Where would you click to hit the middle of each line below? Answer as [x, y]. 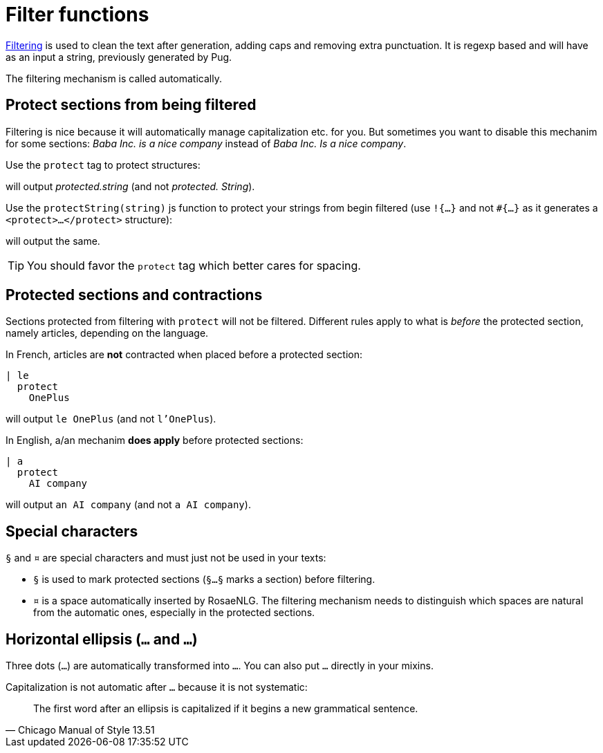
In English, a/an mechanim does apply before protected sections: [155, 440]
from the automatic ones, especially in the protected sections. [174, 613]
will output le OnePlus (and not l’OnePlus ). [111, 419]
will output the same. [53, 241]
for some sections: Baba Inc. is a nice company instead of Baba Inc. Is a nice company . [206, 143]
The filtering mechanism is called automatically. [114, 78]
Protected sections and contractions [134, 295]
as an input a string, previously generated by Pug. [119, 57]
